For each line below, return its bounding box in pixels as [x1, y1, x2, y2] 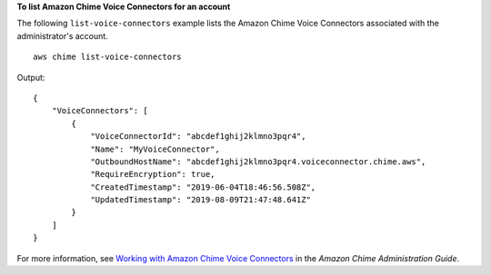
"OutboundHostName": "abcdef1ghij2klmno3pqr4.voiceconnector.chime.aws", [90, 156, 426, 167]
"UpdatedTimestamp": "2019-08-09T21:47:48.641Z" [90, 195, 311, 205]
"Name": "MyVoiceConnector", [90, 143, 220, 154]
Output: [16, 72, 45, 83]
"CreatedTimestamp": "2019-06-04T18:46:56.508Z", [90, 182, 316, 192]
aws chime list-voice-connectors [33, 52, 182, 63]
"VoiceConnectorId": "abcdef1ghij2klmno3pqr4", [90, 132, 306, 142]
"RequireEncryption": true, [90, 169, 215, 180]
